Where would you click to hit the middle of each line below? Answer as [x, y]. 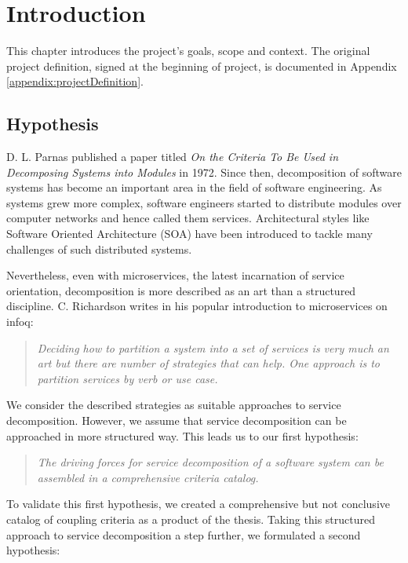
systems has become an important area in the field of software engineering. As [194, 187]
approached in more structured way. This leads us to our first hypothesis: [182, 435]
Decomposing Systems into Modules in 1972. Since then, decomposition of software [204, 172]
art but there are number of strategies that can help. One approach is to [208, 363]
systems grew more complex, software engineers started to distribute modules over [204, 202]
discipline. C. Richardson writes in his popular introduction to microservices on [197, 306]
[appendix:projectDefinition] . [75, 81]
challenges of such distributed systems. [99, 249]
